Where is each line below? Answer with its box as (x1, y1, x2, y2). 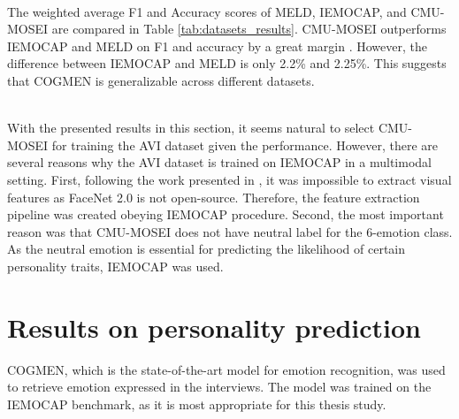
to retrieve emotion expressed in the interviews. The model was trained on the (7, 377, 432, 396)
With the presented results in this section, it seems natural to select (7, 118, 375, 137)
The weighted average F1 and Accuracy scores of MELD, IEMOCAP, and (7, 2, 407, 20)
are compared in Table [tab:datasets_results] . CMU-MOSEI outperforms (51, 19, 447, 38)
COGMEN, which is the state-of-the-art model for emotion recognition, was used (7, 360, 446, 378)
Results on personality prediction (7, 309, 421, 345)
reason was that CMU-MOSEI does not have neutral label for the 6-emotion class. (7, 222, 453, 240)
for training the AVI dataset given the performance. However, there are (51, 135, 439, 154)
